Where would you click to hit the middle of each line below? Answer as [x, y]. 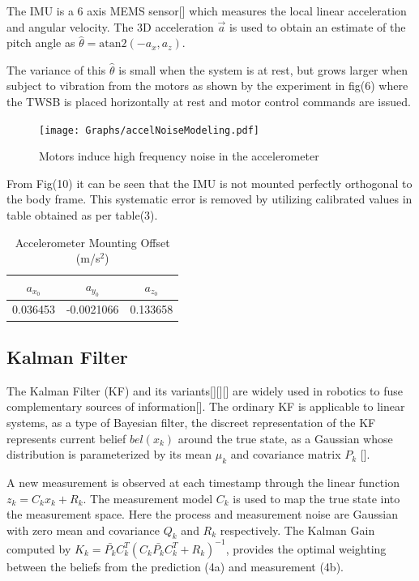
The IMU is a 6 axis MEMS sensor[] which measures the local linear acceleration [207, 11]
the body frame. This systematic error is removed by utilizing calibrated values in [209, 199]
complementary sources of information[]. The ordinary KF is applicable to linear [206, 406]
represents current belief [66, 438]
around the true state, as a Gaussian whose [285, 438]
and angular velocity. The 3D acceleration [110, 26]
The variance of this [56, 69]
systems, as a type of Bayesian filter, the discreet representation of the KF [191, 422]
